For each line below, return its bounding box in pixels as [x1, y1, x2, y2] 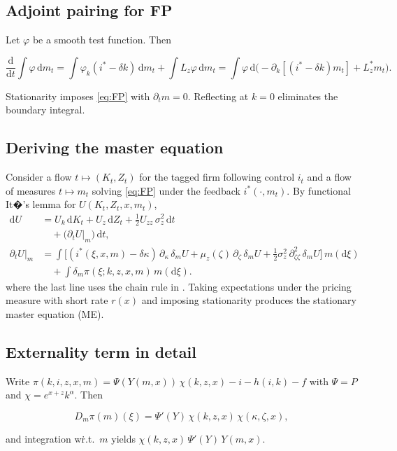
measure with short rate [6, 293, 108, 307]
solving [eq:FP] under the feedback [92, 183, 240, 197]
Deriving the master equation [6, 137, 224, 158]
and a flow [307, 169, 352, 184]
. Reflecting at [187, 88, 249, 103]
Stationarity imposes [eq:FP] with [6, 88, 150, 103]
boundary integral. [6, 102, 85, 117]
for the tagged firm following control [139, 169, 295, 184]
